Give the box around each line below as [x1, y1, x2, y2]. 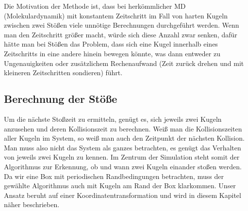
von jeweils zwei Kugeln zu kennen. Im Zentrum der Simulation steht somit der [4, 152, 240, 162]
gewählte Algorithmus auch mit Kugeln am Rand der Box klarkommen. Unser [4, 180, 236, 191]
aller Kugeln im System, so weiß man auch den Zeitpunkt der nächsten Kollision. [4, 133, 245, 143]
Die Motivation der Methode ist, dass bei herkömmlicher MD [4, 1, 186, 11]
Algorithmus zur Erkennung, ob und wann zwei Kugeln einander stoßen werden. [4, 161, 242, 171]
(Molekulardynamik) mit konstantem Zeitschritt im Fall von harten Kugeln [4, 10, 228, 20]
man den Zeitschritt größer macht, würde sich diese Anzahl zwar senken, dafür [4, 29, 237, 39]
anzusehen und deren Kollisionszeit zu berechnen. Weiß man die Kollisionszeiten [4, 123, 242, 133]
